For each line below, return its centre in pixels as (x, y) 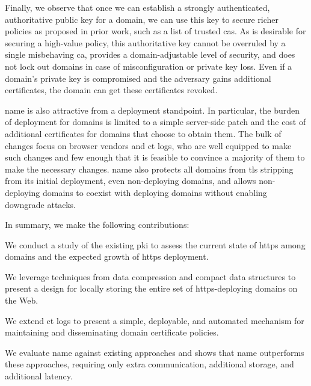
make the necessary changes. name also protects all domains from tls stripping (149, 169)
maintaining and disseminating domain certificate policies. (112, 332)
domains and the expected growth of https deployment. (107, 256)
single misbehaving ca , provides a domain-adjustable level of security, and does (150, 54)
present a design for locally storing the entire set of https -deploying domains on (151, 288)
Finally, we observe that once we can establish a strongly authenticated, (137, 7)
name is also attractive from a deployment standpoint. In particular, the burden (152, 110)
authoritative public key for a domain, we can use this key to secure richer (142, 19)
